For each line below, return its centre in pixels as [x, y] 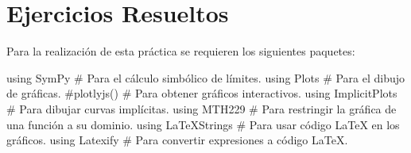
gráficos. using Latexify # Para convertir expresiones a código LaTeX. [177, 140]
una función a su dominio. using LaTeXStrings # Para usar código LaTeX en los [203, 124]
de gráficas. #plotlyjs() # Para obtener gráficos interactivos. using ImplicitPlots [202, 93]
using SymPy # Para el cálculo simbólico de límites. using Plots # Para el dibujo [206, 77]
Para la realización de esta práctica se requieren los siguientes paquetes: [181, 51]
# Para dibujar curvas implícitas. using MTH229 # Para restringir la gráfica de [202, 108]
